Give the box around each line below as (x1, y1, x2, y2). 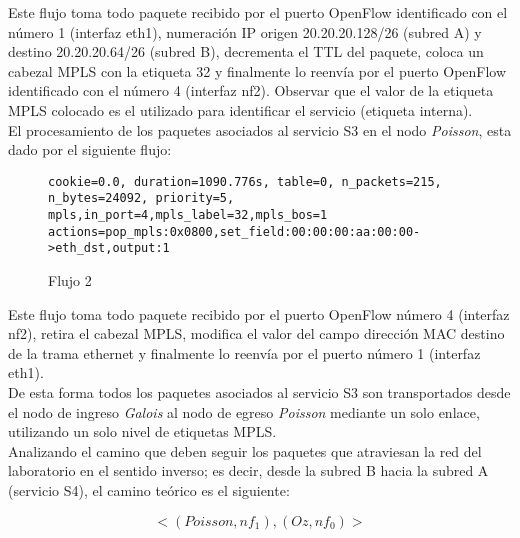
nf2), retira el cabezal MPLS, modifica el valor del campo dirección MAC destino (8, 323, 505, 344)
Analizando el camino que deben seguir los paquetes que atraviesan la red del (8, 440, 482, 461)
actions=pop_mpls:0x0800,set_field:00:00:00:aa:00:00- (48, 224, 421, 239)
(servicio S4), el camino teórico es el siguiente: (8, 479, 290, 500)
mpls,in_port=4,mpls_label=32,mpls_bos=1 (48, 208, 328, 223)
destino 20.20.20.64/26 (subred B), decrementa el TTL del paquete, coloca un (8, 41, 484, 62)
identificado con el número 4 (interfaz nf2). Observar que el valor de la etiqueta (8, 80, 494, 101)
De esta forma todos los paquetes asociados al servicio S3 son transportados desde (8, 382, 511, 402)
